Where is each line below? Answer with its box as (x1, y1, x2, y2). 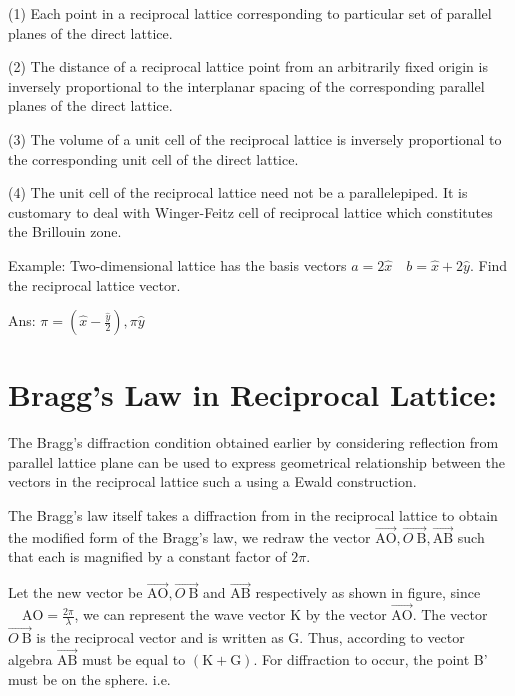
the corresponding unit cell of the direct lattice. (8, 148, 299, 169)
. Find (469, 254, 508, 275)
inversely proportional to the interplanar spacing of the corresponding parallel (8, 75, 485, 96)
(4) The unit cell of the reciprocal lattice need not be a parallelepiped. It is (8, 182, 468, 203)
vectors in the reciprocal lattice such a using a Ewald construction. (8, 471, 417, 492)
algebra (8, 648, 53, 669)
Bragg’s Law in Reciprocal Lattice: (8, 374, 497, 415)
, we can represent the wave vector (74, 604, 286, 625)
